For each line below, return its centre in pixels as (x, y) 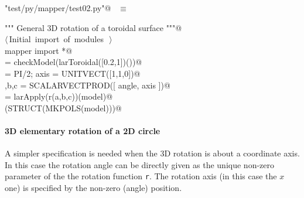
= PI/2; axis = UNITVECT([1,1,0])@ (73, 73)
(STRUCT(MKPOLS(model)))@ (63, 107)
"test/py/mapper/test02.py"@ (58, 8)
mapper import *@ (39, 50)
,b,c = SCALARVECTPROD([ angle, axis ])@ (88, 85)
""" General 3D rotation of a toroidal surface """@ (93, 27)
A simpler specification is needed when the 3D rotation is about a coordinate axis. (152, 153)
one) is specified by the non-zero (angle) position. (93, 187)
